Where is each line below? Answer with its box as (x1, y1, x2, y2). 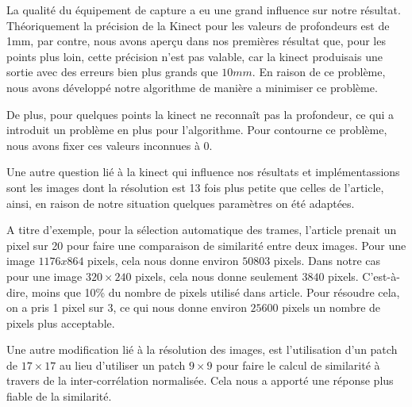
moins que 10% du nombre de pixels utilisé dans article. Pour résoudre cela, (31, 283, 400, 300)
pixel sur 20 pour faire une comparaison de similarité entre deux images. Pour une (6, 236, 406, 253)
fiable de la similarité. (6, 388, 112, 405)
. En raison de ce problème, (252, 63, 386, 80)
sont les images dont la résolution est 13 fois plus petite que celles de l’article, (6, 179, 384, 195)
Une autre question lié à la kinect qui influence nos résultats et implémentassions (6, 163, 400, 180)
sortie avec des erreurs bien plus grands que (6, 63, 218, 80)
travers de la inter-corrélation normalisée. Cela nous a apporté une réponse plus (6, 372, 394, 389)
